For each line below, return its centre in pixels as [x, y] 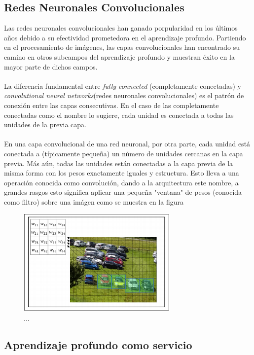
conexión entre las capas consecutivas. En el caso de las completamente [111, 105]
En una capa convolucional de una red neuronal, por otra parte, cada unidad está [127, 144]
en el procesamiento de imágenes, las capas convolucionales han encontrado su [122, 47]
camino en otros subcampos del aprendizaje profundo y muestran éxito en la [119, 56]
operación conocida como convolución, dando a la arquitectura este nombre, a [121, 182]
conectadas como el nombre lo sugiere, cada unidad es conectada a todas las [119, 115]
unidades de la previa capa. [45, 124]
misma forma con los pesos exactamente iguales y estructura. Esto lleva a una [122, 173]
